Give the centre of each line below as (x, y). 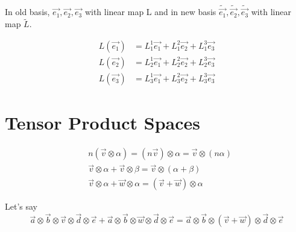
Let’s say (21, 206)
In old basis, (27, 12)
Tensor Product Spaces (102, 123)
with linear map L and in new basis (150, 12)
